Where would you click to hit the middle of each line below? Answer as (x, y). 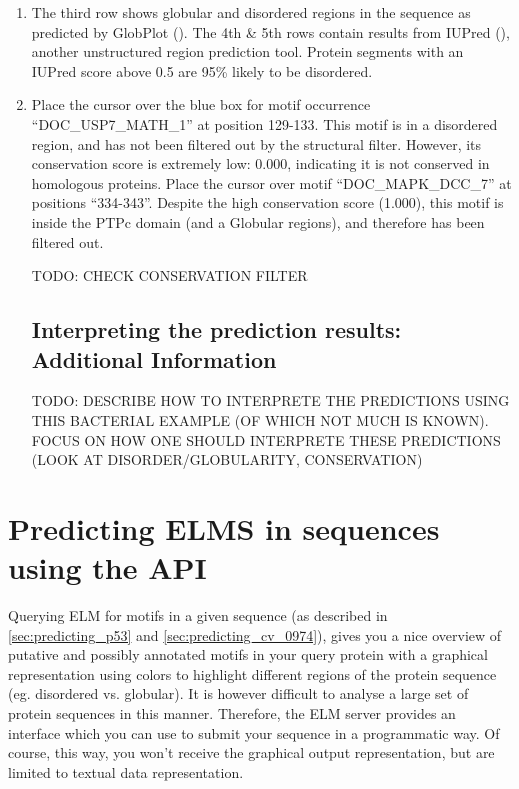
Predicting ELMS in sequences (224, 527)
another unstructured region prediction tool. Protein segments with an (247, 51)
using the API (107, 567)
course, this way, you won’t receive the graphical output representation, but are (251, 752)
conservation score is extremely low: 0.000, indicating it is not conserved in (260, 163)
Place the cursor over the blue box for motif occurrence (201, 104)
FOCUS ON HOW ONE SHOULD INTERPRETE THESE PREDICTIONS (266, 439)
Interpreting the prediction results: (216, 329)
